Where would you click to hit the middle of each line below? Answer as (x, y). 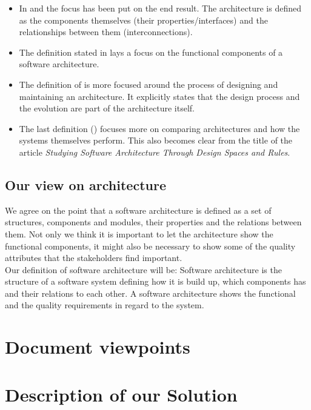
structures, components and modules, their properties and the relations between (153, 222)
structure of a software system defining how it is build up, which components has (155, 281)
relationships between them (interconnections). (106, 32)
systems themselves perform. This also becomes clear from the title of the (156, 140)
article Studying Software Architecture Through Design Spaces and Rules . (155, 152)
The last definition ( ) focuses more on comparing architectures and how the (159, 128)
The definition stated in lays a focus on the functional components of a (151, 52)
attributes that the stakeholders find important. (94, 258)
